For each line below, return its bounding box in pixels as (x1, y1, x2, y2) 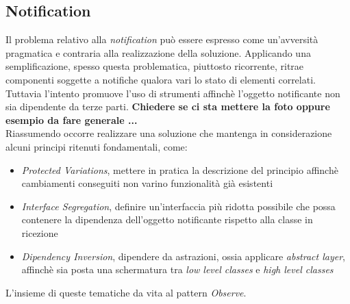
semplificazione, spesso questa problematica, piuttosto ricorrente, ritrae (5, 59, 304, 73)
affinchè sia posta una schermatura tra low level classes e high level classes (21, 262, 334, 277)
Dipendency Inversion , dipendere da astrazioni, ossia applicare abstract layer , (21, 249, 345, 263)
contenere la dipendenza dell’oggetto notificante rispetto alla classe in (21, 212, 313, 227)
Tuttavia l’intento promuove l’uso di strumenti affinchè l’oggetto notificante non (5, 86, 340, 100)
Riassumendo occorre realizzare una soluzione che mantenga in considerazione (5, 126, 332, 140)
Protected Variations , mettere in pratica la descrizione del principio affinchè (21, 162, 338, 177)
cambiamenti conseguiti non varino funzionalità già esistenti (21, 176, 273, 190)
